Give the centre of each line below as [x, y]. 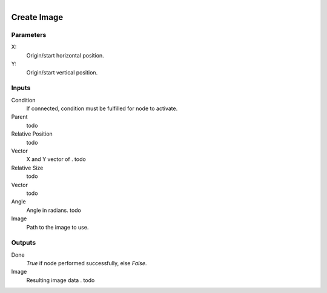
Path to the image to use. [58, 227]
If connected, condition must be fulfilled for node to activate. [102, 108]
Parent [19, 117]
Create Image [37, 17]
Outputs [24, 243]
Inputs [21, 88]
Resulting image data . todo [61, 280]
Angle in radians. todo [54, 210]
